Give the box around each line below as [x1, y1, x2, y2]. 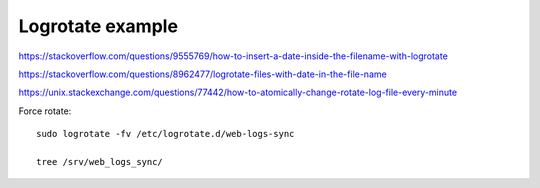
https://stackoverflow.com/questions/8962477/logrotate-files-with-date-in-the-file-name [18, 68, 387, 80]
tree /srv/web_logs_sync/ [36, 156, 164, 167]
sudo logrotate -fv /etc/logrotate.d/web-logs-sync [36, 128, 295, 140]
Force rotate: [18, 105, 72, 117]
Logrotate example [18, 15, 179, 37]
